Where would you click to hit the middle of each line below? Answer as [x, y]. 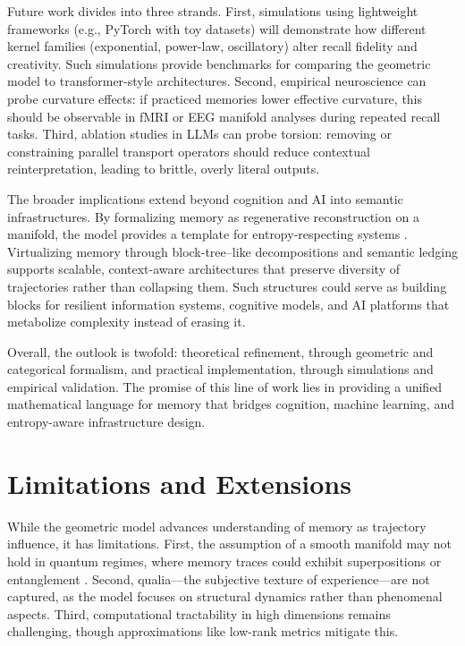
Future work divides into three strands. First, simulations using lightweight [213, 11]
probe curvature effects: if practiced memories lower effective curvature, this [215, 98]
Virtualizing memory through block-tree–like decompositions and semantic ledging [233, 251]
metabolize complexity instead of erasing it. [127, 322]
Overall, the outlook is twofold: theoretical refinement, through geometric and [220, 351]
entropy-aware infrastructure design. [106, 422]
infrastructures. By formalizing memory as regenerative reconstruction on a [213, 216]
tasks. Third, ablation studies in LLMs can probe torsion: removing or [200, 134]
